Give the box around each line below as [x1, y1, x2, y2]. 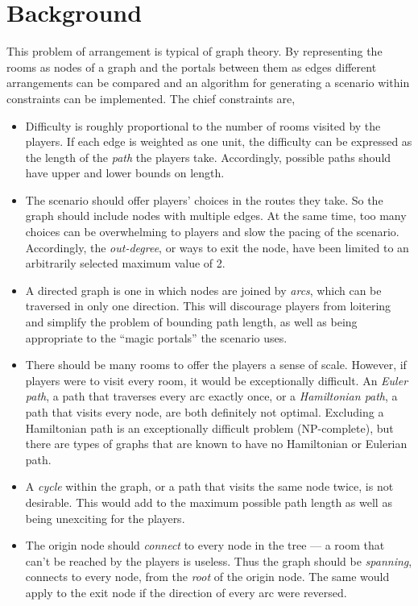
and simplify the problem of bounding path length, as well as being [25, 313, 358, 330]
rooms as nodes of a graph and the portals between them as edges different [6, 58, 377, 75]
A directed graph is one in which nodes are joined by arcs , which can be [25, 281, 382, 298]
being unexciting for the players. [25, 509, 185, 526]
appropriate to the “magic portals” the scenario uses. [25, 329, 288, 346]
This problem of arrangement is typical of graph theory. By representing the [6, 43, 383, 60]
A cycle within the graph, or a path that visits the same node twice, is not [25, 478, 394, 495]
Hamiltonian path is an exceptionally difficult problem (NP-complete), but [25, 419, 394, 436]
